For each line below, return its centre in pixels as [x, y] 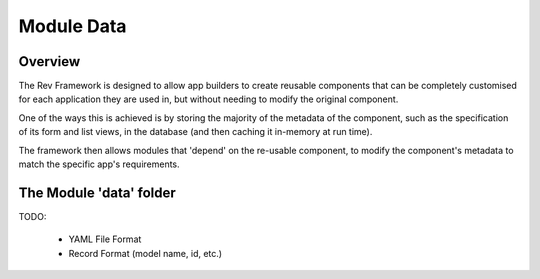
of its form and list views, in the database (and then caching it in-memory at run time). [195, 132]
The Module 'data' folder [97, 192]
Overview [49, 61]
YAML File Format [105, 239]
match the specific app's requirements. [99, 164]
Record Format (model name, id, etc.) [145, 253]
